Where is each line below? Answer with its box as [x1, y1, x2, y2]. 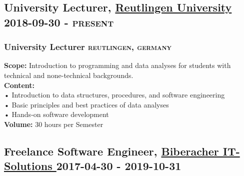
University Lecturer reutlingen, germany [4, 40, 172, 53]
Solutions [4, 158, 52, 173]
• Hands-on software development [4, 109, 109, 119]
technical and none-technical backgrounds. [4, 69, 133, 80]
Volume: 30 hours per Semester [4, 118, 103, 129]
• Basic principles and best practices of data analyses [4, 99, 169, 109]
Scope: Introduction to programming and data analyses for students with [4, 60, 231, 70]
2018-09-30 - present [4, 14, 114, 29]
